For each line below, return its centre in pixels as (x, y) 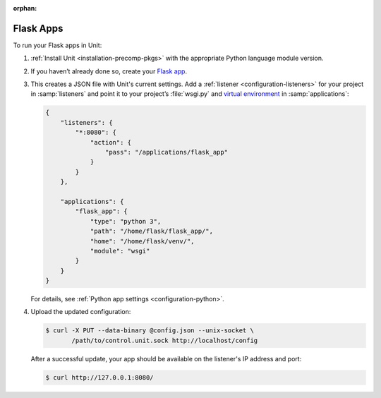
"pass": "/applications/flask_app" (167, 152)
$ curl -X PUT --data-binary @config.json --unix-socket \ (150, 331)
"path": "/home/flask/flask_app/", (151, 231)
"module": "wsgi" (120, 251)
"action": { (111, 142)
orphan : (25, 8)
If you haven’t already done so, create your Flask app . (109, 71)
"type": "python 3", (126, 221)
